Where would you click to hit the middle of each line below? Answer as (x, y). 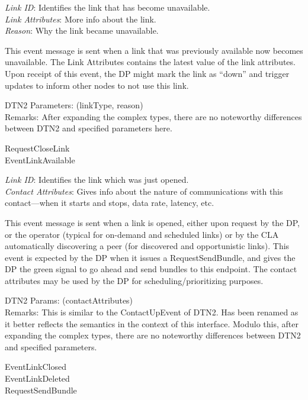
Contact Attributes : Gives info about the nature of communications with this (144, 191)
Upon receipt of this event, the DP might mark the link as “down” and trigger (147, 73)
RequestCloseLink (37, 148)
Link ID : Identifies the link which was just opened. (97, 180)
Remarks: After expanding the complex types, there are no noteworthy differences (153, 116)
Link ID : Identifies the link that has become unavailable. (108, 7)
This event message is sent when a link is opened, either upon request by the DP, (152, 222)
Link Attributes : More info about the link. (81, 19)
